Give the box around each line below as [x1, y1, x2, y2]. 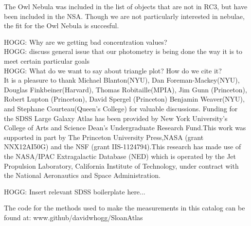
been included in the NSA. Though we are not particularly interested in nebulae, [4, 11, 245, 21]
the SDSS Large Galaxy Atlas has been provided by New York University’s [4, 113, 228, 123]
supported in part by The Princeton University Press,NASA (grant [4, 132, 204, 142]
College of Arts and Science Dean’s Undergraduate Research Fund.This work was [4, 122, 246, 133]
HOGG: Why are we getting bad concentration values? [4, 36, 167, 47]
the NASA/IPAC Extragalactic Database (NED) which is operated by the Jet [4, 151, 236, 161]
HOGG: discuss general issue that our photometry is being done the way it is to [4, 46, 243, 56]
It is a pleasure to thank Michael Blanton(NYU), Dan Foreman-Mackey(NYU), [4, 75, 240, 85]
